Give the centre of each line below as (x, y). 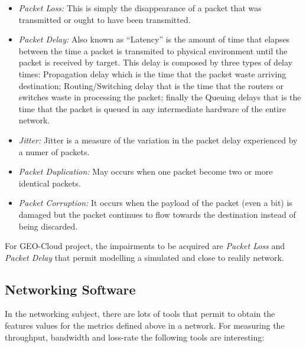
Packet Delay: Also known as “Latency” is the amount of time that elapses (154, 39)
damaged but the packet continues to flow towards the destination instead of (157, 214)
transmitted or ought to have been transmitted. (105, 19)
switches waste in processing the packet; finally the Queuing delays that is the (160, 97)
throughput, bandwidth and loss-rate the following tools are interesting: (135, 337)
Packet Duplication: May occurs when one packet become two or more (146, 171)
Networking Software (70, 289)
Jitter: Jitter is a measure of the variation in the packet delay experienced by (158, 140)
